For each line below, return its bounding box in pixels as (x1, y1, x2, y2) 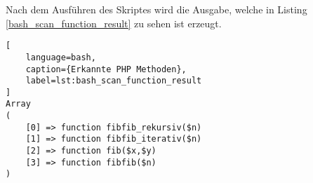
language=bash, (25, 52, 96, 62)
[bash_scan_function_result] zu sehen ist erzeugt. (6, 15, 222, 30)
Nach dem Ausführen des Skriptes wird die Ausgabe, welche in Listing (6, 2, 307, 16)
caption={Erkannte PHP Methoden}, (25, 64, 187, 74)
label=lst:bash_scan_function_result (25, 76, 202, 86)
